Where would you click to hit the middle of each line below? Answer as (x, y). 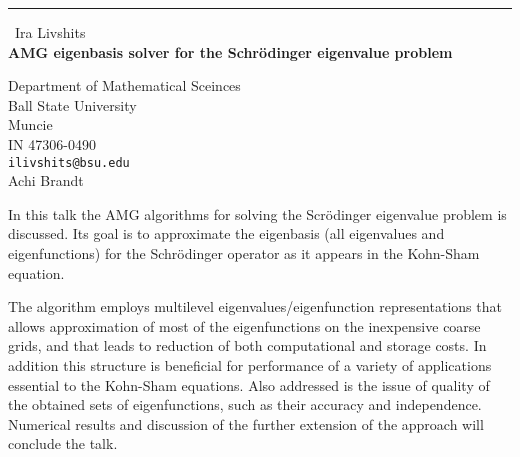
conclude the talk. (63, 443)
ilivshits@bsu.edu (69, 162)
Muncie (30, 124)
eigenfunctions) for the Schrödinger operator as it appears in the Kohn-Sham (244, 253)
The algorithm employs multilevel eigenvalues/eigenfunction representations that (255, 306)
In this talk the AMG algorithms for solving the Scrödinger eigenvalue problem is (257, 213)
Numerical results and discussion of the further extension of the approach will (246, 423)
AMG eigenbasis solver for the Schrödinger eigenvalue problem (230, 51)
